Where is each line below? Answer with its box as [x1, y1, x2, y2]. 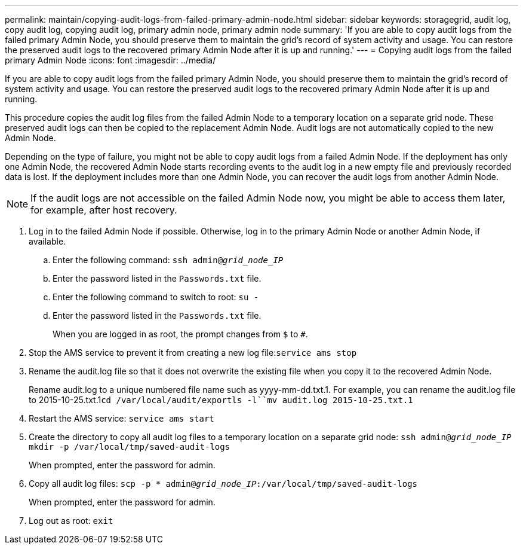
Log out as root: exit [29, 516, 113, 526]
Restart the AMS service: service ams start [29, 413, 214, 423]
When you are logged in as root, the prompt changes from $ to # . [53, 329, 308, 339]
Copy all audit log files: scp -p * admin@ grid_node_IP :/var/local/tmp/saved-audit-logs [29, 478, 418, 489]
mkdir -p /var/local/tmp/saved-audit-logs [29, 442, 230, 452]
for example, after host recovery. [30, 204, 177, 216]
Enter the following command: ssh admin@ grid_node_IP [53, 255, 284, 265]
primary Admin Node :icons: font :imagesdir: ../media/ [5, 55, 216, 65]
